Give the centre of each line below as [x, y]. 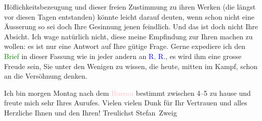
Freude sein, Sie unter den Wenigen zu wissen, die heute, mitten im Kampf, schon [131, 66]
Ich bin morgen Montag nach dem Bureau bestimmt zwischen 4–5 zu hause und [127, 93]
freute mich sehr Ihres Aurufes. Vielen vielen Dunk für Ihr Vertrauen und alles [126, 103]
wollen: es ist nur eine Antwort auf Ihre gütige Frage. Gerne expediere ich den [125, 46]
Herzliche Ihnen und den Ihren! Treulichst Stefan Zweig [91, 112]
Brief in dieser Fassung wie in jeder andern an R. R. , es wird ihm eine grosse [123, 56]
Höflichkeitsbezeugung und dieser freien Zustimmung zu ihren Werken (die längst [130, 7]
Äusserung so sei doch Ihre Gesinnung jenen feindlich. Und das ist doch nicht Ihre [131, 26]
